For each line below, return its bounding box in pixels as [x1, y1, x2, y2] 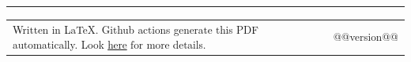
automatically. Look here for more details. [13, 37, 206, 52]
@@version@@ [333, 29, 398, 45]
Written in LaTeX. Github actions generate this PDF [13, 22, 258, 37]
